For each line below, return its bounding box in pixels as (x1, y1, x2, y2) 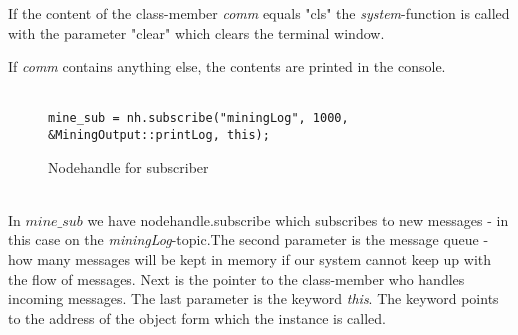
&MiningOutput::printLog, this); (48, 128, 270, 143)
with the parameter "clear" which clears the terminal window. (8, 22, 385, 43)
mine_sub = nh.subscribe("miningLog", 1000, (48, 111, 349, 126)
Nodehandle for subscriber (48, 156, 209, 177)
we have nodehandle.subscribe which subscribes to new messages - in (87, 209, 509, 230)
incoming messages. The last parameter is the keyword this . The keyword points (8, 288, 499, 309)
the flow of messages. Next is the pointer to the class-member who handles (8, 268, 465, 289)
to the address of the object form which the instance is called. (8, 307, 386, 328)
